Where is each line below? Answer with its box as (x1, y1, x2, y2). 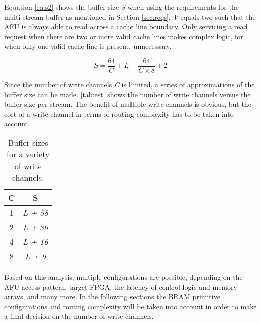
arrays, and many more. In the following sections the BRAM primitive (4, 291, 220, 302)
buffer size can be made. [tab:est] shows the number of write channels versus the (4, 89, 251, 99)
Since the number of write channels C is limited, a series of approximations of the (4, 79, 255, 90)
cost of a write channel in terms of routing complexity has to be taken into (4, 108, 234, 119)
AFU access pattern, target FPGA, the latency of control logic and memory (4, 281, 237, 292)
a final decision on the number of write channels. (4, 311, 154, 321)
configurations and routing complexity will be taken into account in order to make (4, 301, 257, 311)
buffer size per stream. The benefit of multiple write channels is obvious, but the (4, 99, 251, 109)
